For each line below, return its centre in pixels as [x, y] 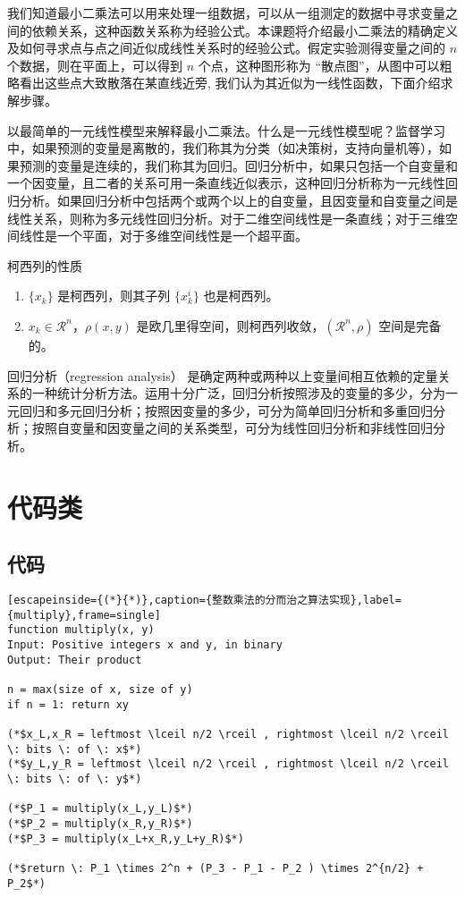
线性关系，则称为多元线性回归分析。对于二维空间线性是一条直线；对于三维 [226, 218]
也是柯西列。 [241, 296]
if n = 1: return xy [68, 704]
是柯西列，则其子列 [114, 296]
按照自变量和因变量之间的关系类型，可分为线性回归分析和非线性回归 [232, 428]
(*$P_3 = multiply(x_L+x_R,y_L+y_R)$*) [126, 838]
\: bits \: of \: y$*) [75, 779]
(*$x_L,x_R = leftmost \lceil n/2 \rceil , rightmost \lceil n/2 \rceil [228, 734]
